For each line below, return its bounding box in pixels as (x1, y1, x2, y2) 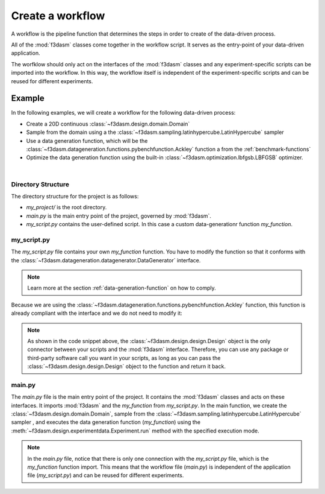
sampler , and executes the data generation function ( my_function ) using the (11, 419, 201, 426)
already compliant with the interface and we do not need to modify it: (11, 309, 183, 317)
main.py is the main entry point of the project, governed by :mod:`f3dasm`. (26, 212, 212, 220)
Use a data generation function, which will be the (26, 137, 148, 144)
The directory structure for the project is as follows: (11, 192, 139, 200)
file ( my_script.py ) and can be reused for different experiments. (27, 472, 184, 479)
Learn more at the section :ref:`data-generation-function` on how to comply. (27, 284, 216, 292)
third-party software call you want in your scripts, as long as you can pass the (27, 354, 221, 361)
